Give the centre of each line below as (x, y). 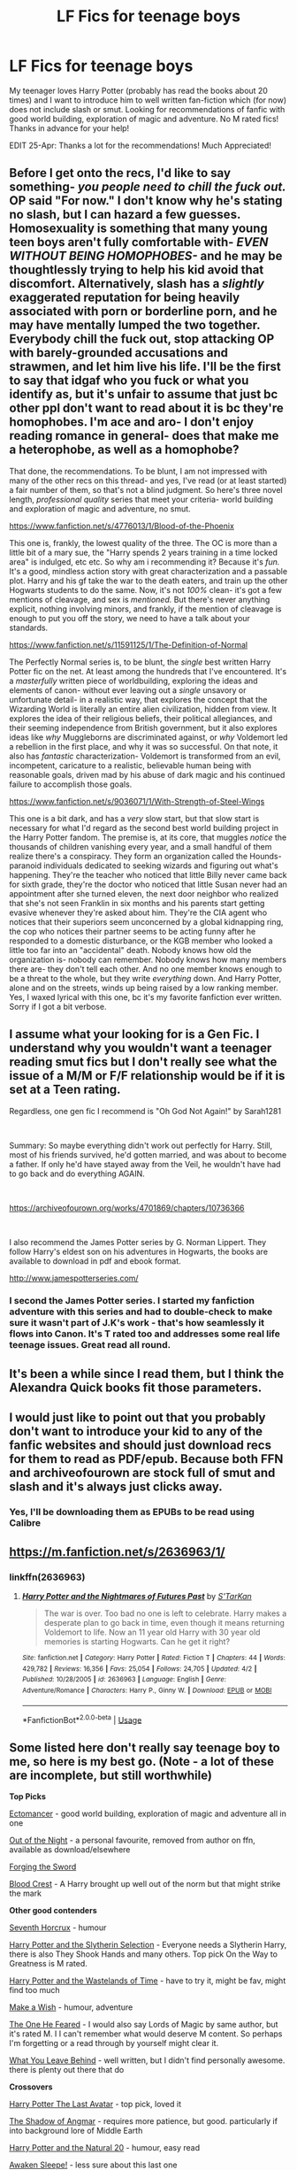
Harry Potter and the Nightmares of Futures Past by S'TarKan (137, 1596)
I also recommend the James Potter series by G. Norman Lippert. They (138, 1242)
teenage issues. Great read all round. (90, 1345)
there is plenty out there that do (67, 2069)
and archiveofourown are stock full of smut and (142, 1473)
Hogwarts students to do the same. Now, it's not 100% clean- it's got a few (146, 589)
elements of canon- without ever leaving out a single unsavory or (128, 690)
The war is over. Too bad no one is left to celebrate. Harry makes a (165, 1613)
